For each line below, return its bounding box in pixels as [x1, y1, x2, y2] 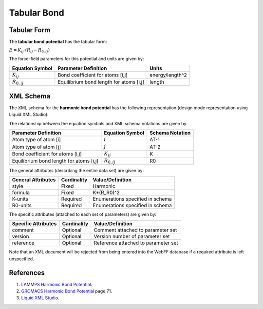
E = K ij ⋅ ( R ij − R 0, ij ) [9, 47, 50, 54]
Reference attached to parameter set [94, 239, 179, 246]
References [9, 269, 45, 277]
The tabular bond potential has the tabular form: [9, 39, 107, 45]
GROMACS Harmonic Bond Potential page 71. [21, 288, 112, 294]
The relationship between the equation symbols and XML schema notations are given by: [9, 120, 188, 126]
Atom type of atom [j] [12, 143, 61, 150]
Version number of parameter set [94, 233, 170, 240]
